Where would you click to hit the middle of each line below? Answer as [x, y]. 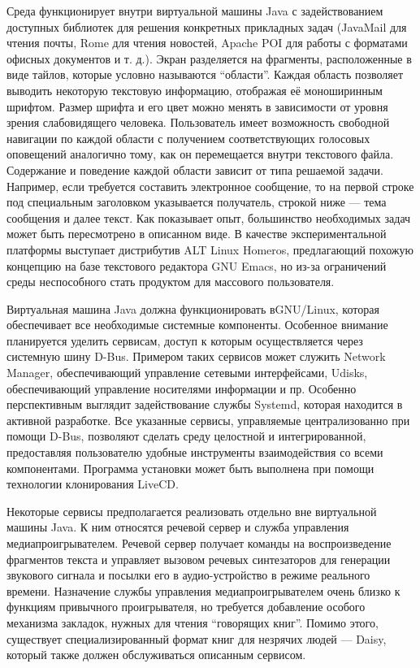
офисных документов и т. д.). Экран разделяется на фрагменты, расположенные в [209, 58]
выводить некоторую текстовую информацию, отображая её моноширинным [195, 90]
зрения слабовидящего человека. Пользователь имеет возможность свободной [198, 122]
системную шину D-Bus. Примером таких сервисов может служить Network [196, 356]
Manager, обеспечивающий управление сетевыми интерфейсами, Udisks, [187, 373]
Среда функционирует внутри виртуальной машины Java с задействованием [195, 11]
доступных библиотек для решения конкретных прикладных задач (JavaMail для [207, 26]
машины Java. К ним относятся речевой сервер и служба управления [178, 527]
